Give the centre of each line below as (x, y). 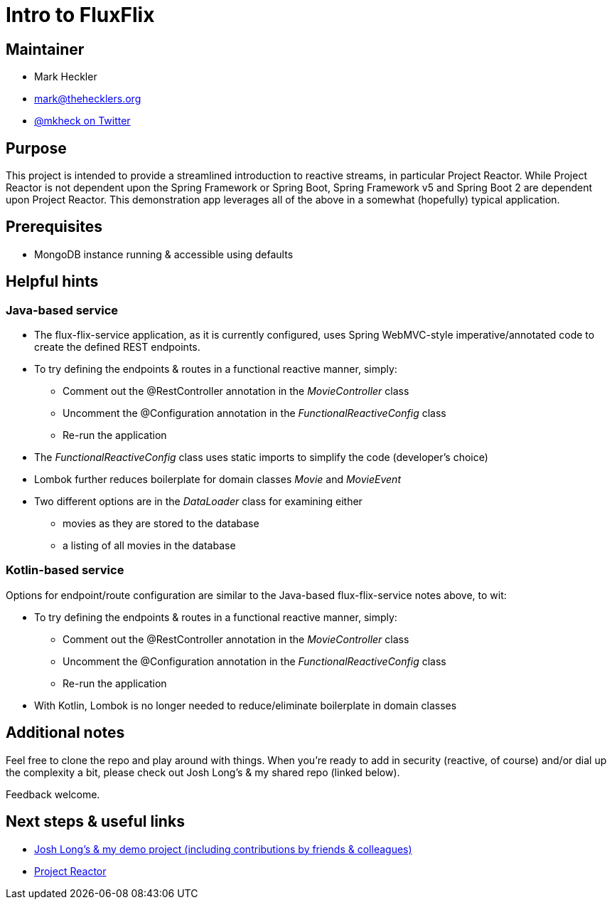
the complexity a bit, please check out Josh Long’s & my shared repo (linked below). (203, 772)
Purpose (36, 148)
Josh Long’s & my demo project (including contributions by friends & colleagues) (223, 849)
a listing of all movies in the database (149, 546)
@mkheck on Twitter (82, 121)
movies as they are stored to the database (161, 524)
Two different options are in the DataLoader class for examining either (198, 502)
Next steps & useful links (95, 822)
